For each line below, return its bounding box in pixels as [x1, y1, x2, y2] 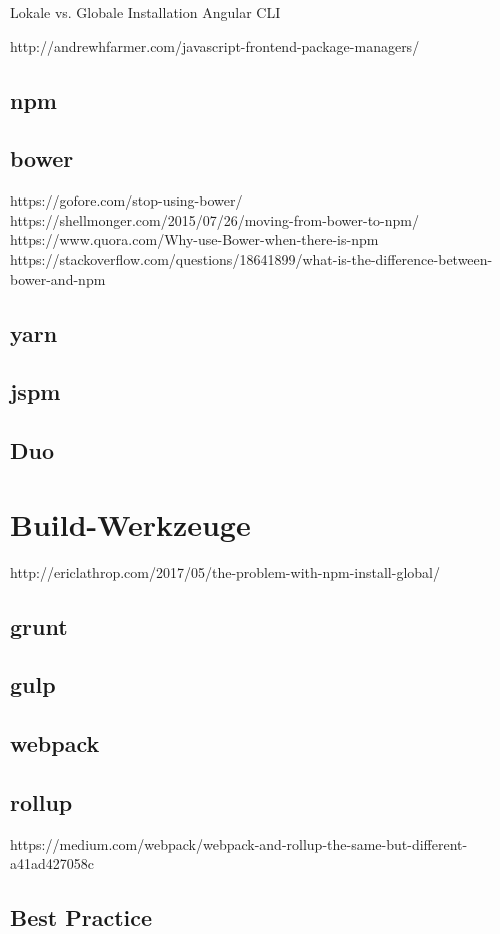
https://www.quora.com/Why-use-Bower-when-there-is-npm [10, 229, 379, 250]
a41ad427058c [10, 853, 94, 874]
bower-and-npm [10, 268, 106, 289]
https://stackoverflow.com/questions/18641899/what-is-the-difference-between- [10, 248, 493, 269]
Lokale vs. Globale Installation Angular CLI [10, 2, 281, 22]
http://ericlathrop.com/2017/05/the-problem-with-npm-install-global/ [10, 561, 440, 582]
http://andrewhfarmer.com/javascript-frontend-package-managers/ [10, 35, 420, 56]
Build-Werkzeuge [10, 503, 251, 544]
